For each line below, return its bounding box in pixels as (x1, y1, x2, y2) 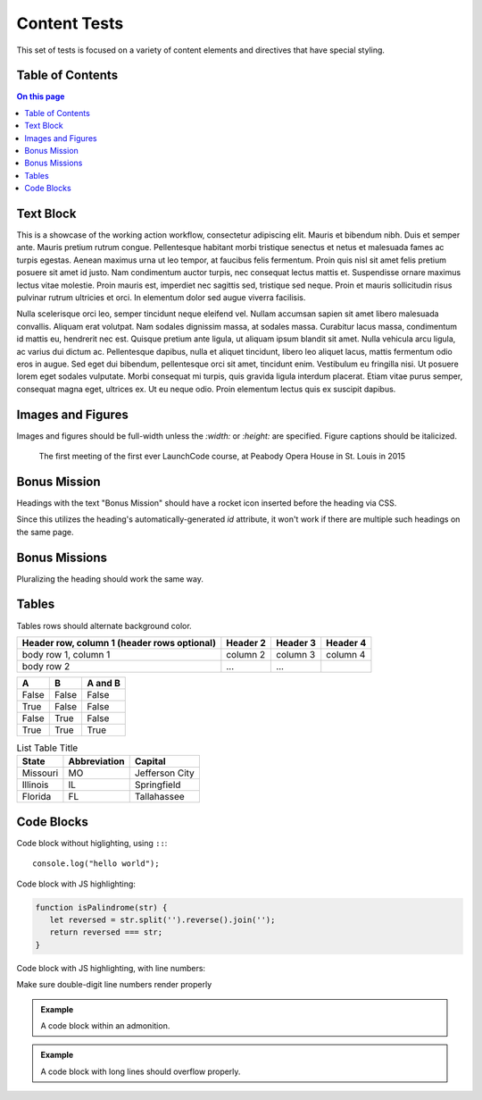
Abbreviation (68, 755, 125, 768)
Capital (134, 755, 166, 768)
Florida (21, 791, 52, 803)
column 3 (275, 648, 316, 660)
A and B (87, 676, 120, 689)
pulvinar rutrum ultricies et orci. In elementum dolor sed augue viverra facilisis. (16, 292, 306, 303)
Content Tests (16, 13, 124, 33)
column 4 (326, 648, 366, 660)
